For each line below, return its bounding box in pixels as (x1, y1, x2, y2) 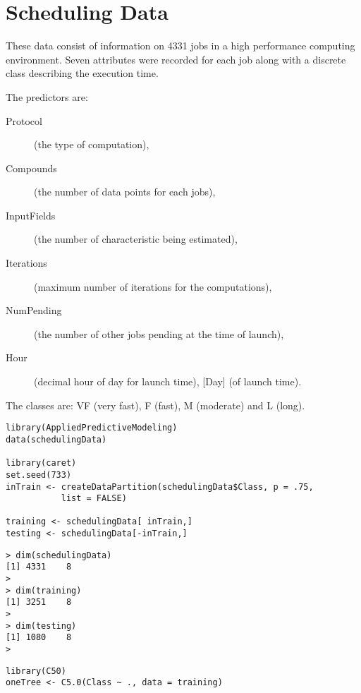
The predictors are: (6, 89, 88, 104)
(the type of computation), (34, 137, 149, 152)
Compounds (6, 160, 57, 175)
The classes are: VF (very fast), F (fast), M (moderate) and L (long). (6, 397, 305, 412)
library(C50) (6, 665, 66, 676)
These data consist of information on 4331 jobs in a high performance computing (6, 38, 355, 53)
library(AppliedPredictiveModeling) (6, 423, 178, 433)
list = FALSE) (61, 493, 127, 504)
